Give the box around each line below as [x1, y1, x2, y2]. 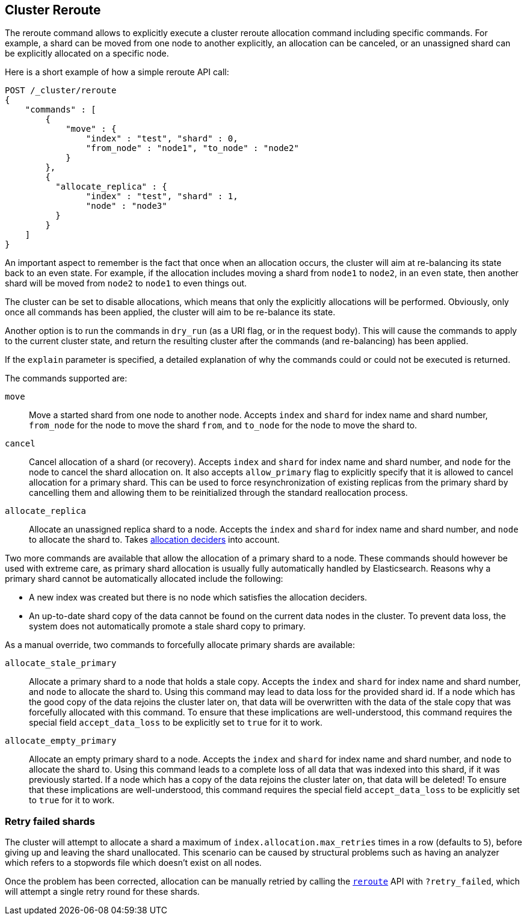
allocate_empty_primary [5, 736, 117, 746]
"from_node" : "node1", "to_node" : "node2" [85, 143, 299, 153]
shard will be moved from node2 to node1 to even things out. [5, 278, 247, 289]
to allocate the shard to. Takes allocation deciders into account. [29, 534, 280, 545]
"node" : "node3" [85, 201, 167, 211]
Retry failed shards [5, 815, 95, 827]
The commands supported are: [5, 373, 128, 384]
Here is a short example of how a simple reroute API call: [5, 67, 229, 78]
